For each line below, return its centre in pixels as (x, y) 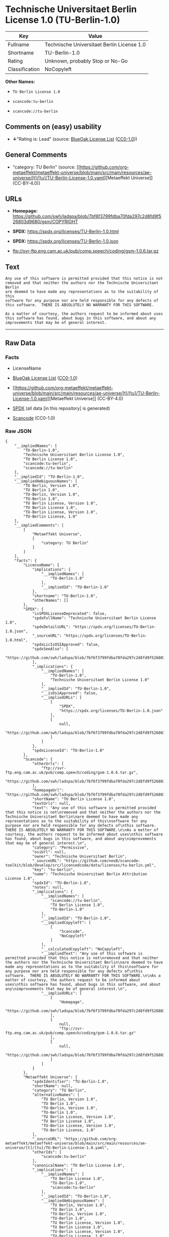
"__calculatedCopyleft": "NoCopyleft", (83, 949)
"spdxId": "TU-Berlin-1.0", (62, 883)
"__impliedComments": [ (39, 526)
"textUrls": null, (51, 804)
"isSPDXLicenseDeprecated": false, (69, 614)
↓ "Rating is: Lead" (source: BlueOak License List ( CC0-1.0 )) (75, 139)
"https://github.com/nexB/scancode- (102, 861)
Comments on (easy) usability (53, 127)
